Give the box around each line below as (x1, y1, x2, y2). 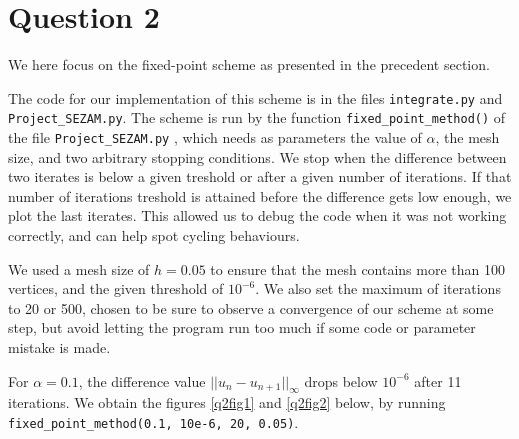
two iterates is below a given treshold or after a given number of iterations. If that (8, 166, 512, 187)
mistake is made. (8, 337, 111, 358)
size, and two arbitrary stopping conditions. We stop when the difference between (8, 146, 507, 167)
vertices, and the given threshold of (8, 278, 224, 299)
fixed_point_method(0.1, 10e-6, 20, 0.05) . (8, 412, 299, 433)
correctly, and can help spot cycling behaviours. (8, 225, 300, 246)
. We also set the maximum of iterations (255, 278, 501, 299)
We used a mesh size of (8, 258, 150, 279)
